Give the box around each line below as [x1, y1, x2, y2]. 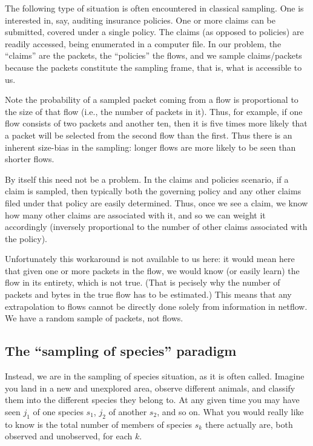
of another [108, 405, 147, 418]
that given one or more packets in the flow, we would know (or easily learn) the [5, 264, 300, 277]
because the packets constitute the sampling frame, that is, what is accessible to [5, 61, 302, 73]
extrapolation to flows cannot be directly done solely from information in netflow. [5, 300, 308, 312]
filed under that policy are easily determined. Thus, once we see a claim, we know [5, 196, 308, 209]
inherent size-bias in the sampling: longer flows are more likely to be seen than [5, 140, 296, 153]
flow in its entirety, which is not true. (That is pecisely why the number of [5, 276, 280, 289]
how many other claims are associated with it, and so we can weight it [5, 208, 266, 221]
